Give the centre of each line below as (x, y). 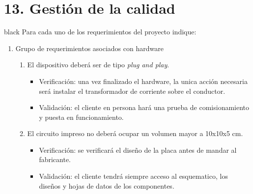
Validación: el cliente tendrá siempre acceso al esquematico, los (133, 176)
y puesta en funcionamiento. (81, 117)
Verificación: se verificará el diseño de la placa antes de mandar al (138, 150)
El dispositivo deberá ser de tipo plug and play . (98, 65)
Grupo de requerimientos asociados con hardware (89, 48)
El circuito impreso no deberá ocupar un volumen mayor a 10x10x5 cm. (135, 133)
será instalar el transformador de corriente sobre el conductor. (132, 91)
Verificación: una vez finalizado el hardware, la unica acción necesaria (143, 81)
